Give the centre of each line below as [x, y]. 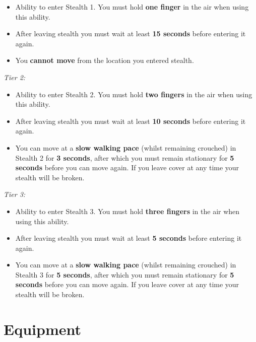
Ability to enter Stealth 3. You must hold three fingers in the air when [127, 211]
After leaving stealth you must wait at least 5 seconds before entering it [129, 238]
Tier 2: [15, 77]
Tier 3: [15, 194]
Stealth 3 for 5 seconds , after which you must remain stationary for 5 [125, 274]
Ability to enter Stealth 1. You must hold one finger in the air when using [132, 7]
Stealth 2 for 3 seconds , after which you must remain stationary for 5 [125, 157]
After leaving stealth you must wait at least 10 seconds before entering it [131, 121]
